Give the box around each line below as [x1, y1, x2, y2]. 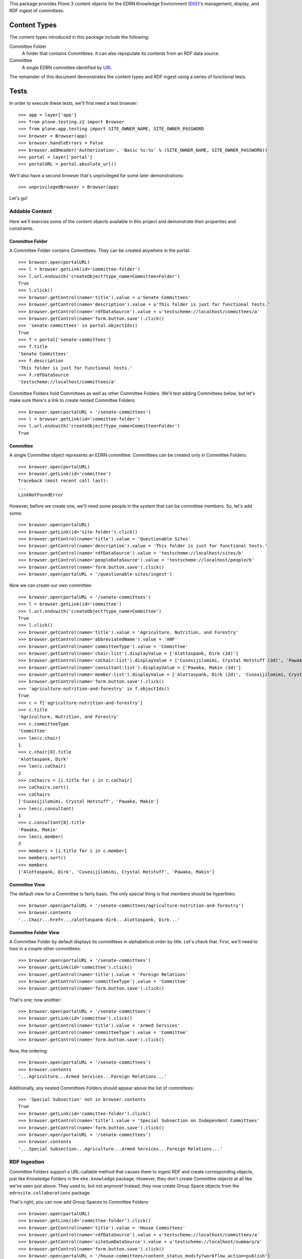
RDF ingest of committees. [9, 8, 65, 14]
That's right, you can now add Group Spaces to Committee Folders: [9, 1199, 149, 1205]
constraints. [9, 225, 34, 231]
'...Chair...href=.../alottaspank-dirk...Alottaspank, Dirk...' [18, 917, 181, 923]
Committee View [9, 882, 45, 888]
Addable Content [9, 208, 52, 215]
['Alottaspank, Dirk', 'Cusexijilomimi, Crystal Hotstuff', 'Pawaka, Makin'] [18, 869, 215, 875]
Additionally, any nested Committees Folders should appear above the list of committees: [9, 1085, 194, 1091]
